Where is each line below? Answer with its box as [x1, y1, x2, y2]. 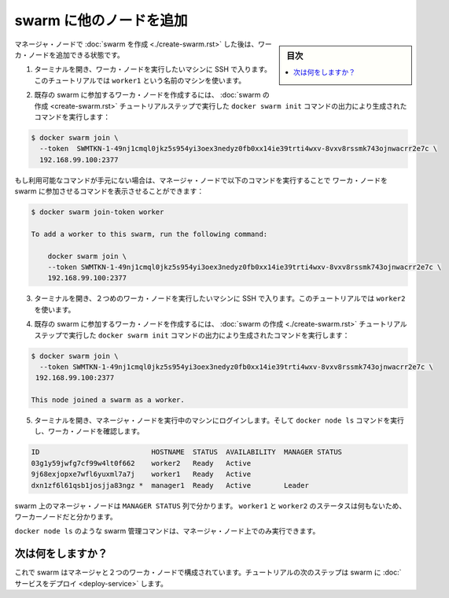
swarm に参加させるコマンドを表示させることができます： [14, 186, 204, 196]
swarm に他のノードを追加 [14, 12, 188, 29]
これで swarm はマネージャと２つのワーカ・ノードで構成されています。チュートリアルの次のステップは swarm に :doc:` [14, 567, 402, 578]
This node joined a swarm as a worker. [31, 396, 185, 404]
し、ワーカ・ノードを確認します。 [34, 426, 145, 436]
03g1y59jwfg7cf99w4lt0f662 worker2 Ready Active [31, 459, 252, 467]
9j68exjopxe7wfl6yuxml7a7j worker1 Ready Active [31, 470, 252, 479]
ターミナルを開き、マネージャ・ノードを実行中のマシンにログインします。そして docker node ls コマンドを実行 [34, 415, 405, 425]
